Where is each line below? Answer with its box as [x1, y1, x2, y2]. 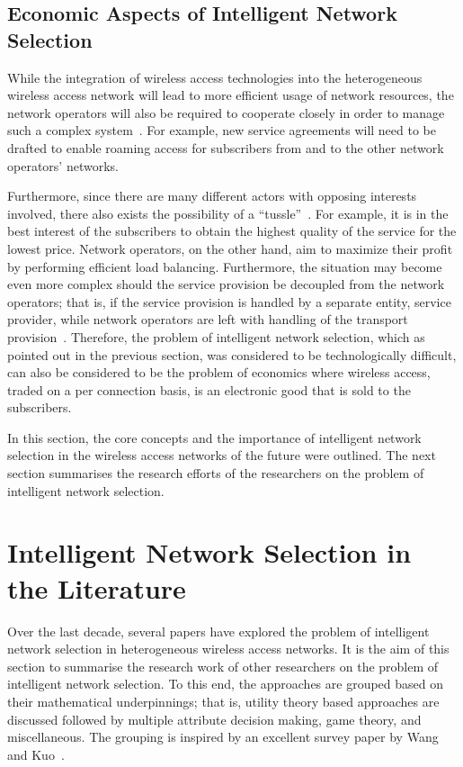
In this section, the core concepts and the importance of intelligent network [7, 428, 422, 447]
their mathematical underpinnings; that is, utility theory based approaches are [7, 691, 440, 710]
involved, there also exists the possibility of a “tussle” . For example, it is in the [7, 203, 449, 222]
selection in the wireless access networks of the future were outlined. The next [7, 446, 436, 465]
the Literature [7, 569, 186, 606]
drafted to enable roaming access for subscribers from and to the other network [7, 138, 444, 157]
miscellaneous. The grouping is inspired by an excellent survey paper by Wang [7, 727, 439, 746]
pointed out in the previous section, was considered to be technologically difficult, [7, 345, 457, 364]
